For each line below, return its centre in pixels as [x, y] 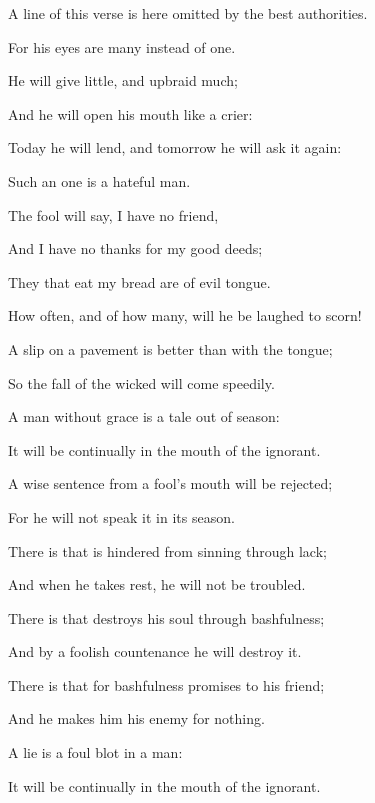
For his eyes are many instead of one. [122, 46]
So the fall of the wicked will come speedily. [141, 382]
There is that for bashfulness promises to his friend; [166, 684]
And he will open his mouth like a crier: [130, 113]
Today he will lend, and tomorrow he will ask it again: [175, 147]
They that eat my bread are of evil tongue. [139, 281]
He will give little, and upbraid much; [123, 80]
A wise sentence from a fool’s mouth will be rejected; [170, 483]
